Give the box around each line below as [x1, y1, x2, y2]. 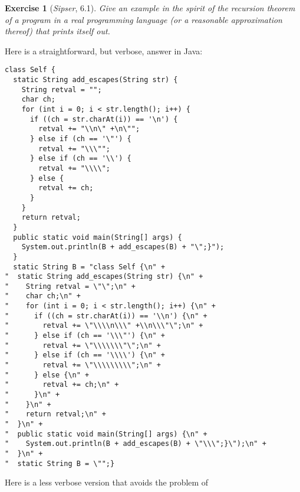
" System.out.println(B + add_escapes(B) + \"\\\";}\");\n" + [5, 439, 266, 448]
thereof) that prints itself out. [5, 25, 110, 37]
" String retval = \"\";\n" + [5, 282, 136, 291]
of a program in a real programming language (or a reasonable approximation [5, 13, 282, 25]
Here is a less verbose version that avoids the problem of [5, 476, 209, 488]
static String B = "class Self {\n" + [13, 262, 166, 271]
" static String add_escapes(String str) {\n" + [5, 272, 203, 281]
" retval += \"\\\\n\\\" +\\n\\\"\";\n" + [5, 321, 203, 330]
